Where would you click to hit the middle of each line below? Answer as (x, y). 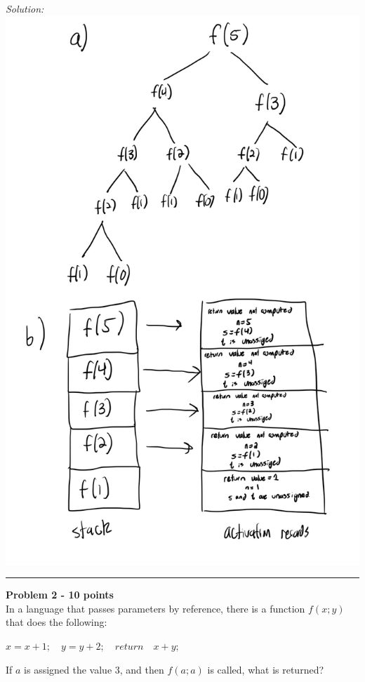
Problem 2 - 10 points (60, 595)
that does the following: (57, 622)
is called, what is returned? (266, 669)
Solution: (25, 8)
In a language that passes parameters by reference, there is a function (155, 608)
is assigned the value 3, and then (94, 669)
